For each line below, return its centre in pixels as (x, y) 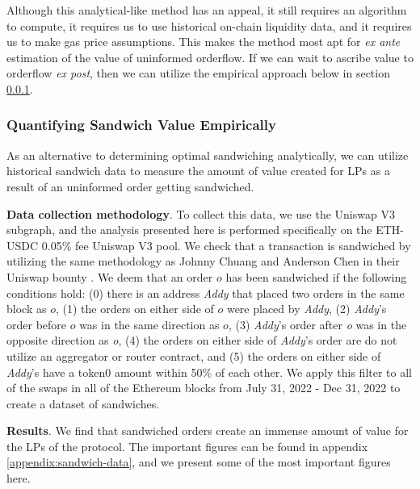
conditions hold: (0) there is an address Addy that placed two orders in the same (206, 293)
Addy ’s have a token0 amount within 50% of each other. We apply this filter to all (209, 372)
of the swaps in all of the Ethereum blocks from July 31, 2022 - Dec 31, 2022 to (204, 388)
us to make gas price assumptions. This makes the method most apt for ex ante (204, 42)
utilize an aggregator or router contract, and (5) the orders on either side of (194, 355)
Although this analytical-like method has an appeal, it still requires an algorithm (207, 10)
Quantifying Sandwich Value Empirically (141, 125)
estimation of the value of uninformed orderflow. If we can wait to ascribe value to (210, 57)
